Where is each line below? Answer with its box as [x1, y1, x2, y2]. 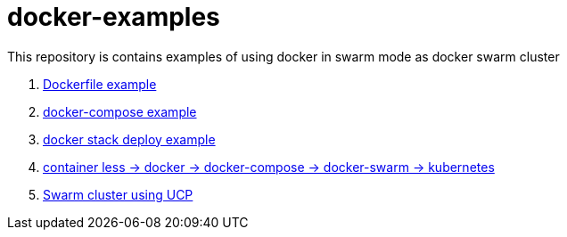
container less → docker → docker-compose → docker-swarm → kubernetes [43, 159, 495, 175]
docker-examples [7, 2, 220, 32]
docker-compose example [43, 103, 197, 119]
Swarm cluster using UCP [43, 186, 193, 202]
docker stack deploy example [43, 131, 216, 147]
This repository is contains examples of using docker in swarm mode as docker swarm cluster [7, 48, 560, 64]
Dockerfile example [43, 76, 157, 92]
